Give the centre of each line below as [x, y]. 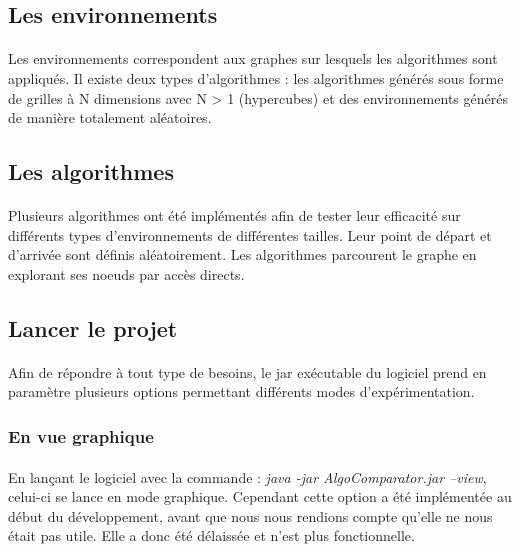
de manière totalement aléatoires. [110, 117]
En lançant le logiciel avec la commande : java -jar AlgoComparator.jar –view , [247, 476]
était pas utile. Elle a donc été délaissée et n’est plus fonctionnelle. [211, 535]
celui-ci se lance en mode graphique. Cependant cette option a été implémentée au [260, 496]
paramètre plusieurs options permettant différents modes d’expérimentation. [241, 391]
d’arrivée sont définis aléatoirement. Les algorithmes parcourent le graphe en [242, 254]
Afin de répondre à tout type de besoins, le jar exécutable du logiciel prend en [247, 371]
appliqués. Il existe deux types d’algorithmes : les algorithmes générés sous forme [256, 77]
